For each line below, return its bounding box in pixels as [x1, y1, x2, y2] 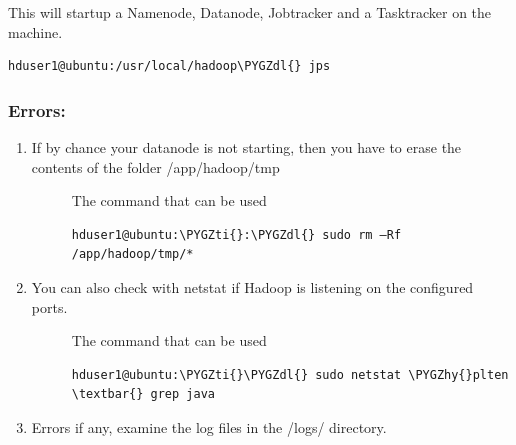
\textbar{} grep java [71, 387, 215, 402]
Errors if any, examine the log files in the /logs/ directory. [31, 416, 387, 437]
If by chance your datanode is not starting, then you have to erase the [31, 137, 462, 157]
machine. [8, 21, 63, 42]
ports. [31, 296, 68, 317]
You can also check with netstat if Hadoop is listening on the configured [31, 276, 474, 297]
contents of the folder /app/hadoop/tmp [31, 156, 280, 177]
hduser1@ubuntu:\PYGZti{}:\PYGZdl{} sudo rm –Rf [71, 227, 402, 242]
